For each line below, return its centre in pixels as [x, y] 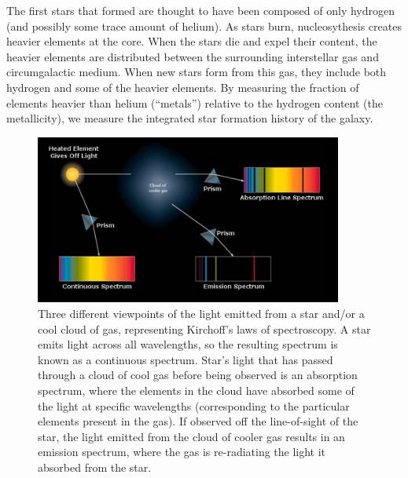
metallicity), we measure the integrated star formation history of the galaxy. [190, 118]
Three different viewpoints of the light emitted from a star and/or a [201, 314]
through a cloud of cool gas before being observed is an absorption [198, 375]
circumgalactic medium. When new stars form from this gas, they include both [197, 72]
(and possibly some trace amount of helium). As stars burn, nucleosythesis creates [204, 26]
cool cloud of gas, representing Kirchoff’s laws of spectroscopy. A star [204, 328]
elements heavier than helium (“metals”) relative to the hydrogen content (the [195, 102]
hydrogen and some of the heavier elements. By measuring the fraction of [183, 87]
